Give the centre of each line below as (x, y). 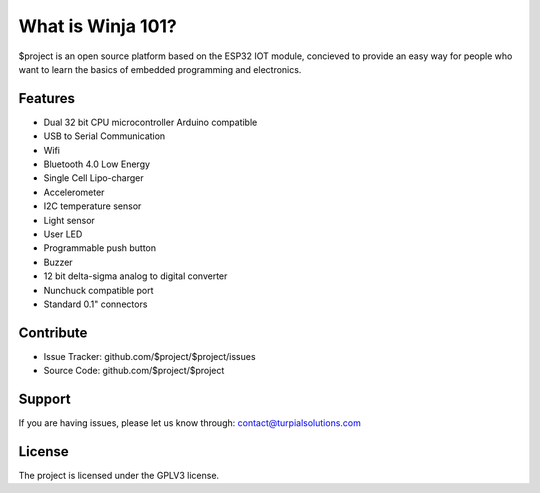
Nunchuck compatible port (98, 290)
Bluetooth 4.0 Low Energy (96, 164)
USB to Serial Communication (104, 136)
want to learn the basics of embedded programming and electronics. (160, 69)
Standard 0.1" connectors (95, 304)
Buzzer (58, 262)
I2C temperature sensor (92, 206)
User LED (63, 234)
